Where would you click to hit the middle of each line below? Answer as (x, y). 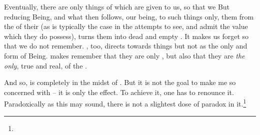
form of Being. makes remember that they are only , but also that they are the (124, 55)
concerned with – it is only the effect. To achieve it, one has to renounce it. (119, 92)
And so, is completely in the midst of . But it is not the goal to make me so (120, 82)
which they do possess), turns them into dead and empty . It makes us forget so (126, 36)
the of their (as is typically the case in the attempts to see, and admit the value (126, 26)
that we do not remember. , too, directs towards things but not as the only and (126, 46)
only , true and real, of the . (45, 65)
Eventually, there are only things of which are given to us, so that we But (117, 6)
